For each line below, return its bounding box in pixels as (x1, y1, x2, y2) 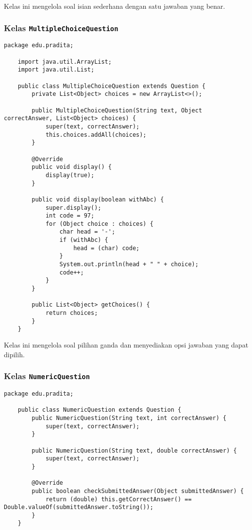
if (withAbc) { (59, 237, 108, 244)
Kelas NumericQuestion (4, 370, 90, 382)
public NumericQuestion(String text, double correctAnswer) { (32, 447, 237, 454)
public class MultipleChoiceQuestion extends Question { (17, 82, 206, 90)
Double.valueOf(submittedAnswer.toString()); (4, 504, 153, 511)
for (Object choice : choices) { (45, 220, 153, 227)
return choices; (45, 310, 98, 317)
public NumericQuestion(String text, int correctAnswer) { (32, 414, 227, 421)
